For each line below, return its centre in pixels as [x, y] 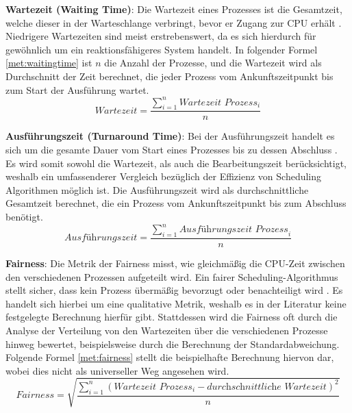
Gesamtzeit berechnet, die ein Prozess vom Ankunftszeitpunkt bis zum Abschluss [176, 203]
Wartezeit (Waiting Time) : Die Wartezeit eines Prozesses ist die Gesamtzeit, [174, 9]
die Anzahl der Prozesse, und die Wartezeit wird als [213, 63]
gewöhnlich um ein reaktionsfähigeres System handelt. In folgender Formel [162, 49]
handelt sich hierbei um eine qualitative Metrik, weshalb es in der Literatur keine [176, 303]
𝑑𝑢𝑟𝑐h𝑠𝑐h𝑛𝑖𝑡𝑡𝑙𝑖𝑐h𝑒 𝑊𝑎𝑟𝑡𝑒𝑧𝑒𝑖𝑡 [267, 387]
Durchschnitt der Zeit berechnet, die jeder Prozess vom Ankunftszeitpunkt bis [169, 76]
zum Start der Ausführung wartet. [77, 89]
